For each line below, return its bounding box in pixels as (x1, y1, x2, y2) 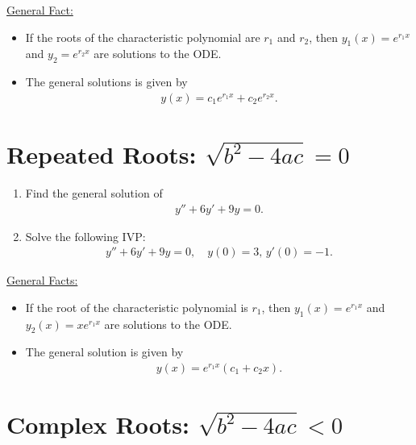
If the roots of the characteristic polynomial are (25, 28, 260, 45)
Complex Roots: (6, 408, 189, 441)
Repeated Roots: (6, 138, 197, 170)
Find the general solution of (25, 184, 163, 201)
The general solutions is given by (25, 73, 188, 90)
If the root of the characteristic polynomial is (25, 298, 248, 315)
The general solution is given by (25, 343, 184, 360)
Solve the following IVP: (25, 227, 146, 244)
